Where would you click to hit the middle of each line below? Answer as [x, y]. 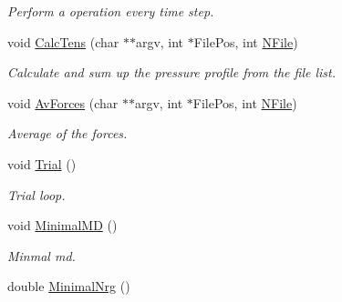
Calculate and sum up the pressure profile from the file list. [172, 72]
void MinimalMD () [62, 225]
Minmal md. [41, 255]
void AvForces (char [63, 102]
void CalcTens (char [63, 41]
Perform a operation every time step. [111, 11]
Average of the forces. [67, 133]
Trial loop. [36, 194]
